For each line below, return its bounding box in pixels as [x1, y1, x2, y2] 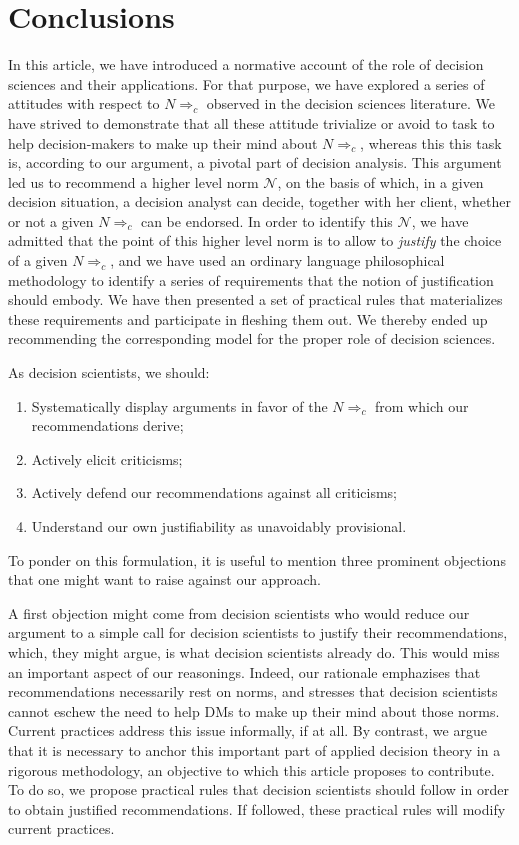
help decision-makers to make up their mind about [8, 132, 318, 153]
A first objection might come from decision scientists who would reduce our [8, 602, 470, 623]
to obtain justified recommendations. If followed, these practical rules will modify [8, 798, 506, 819]
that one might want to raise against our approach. [8, 569, 321, 590]
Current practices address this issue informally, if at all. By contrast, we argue [8, 720, 487, 741]
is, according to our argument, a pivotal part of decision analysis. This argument [8, 152, 502, 173]
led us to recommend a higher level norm [8, 171, 259, 192]
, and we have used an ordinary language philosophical [110, 250, 445, 271]
